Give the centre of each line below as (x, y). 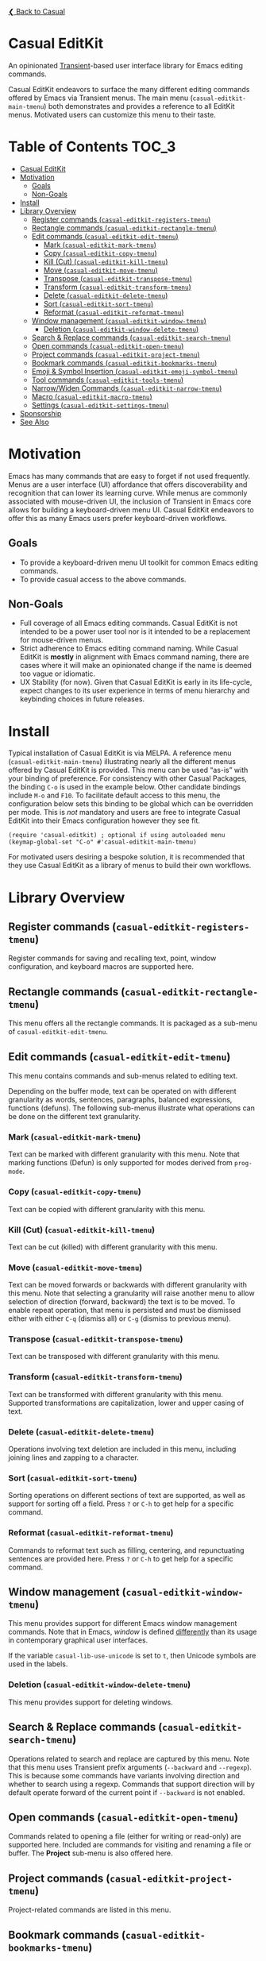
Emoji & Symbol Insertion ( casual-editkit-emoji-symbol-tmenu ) (135, 371)
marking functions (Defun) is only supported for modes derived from (120, 1163)
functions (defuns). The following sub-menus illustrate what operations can (132, 1108)
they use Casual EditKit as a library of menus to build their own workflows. (130, 866)
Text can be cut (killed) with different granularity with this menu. (113, 1247)
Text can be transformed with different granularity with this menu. (116, 1394)
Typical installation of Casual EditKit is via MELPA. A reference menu (120, 753)
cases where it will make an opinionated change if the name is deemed (136, 666)
